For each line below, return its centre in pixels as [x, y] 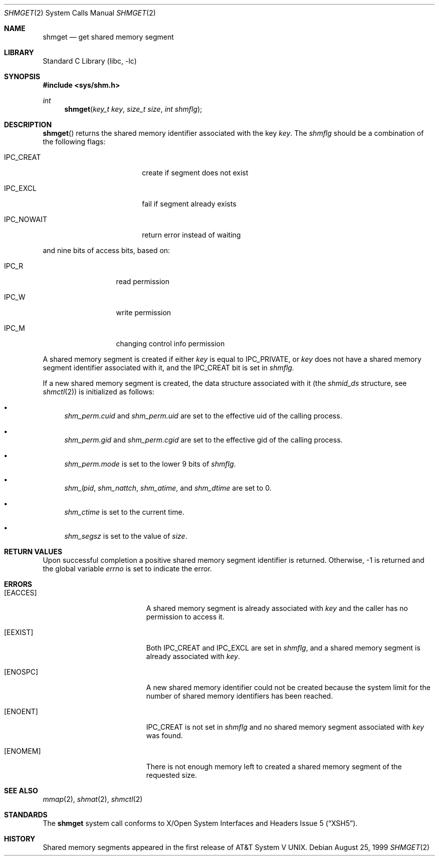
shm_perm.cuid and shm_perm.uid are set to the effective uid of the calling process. [203, 416]
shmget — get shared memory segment [108, 37]
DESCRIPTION [28, 125]
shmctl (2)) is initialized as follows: [98, 392]
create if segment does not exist [195, 173]
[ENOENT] [21, 711]
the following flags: [74, 142]
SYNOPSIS [22, 76]
